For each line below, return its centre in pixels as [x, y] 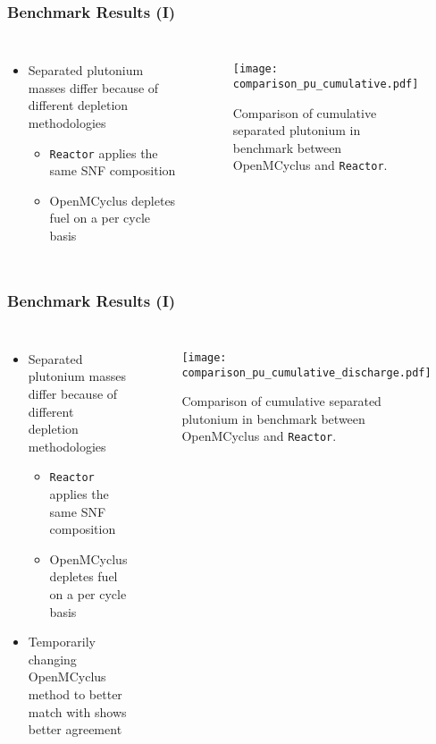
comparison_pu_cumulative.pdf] [326, 84]
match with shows [77, 711]
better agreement [75, 729]
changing [52, 659]
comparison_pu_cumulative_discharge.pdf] [306, 372]
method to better [75, 694]
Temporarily [62, 642]
